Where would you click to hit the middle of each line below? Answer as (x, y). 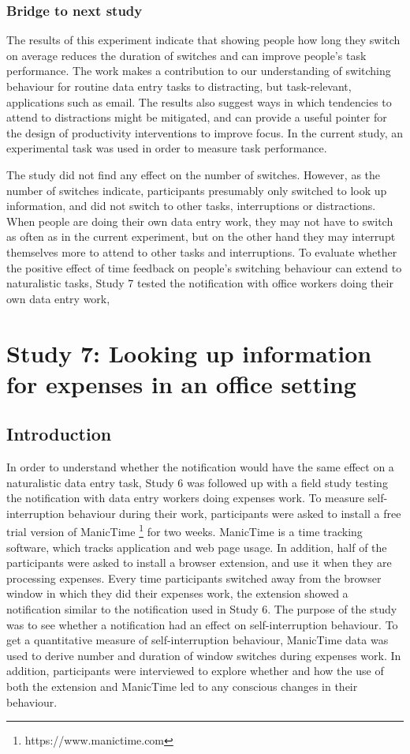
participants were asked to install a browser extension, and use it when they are (199, 563)
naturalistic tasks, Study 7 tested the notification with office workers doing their (200, 283)
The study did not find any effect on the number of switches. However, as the (194, 174)
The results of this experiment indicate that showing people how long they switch (203, 40)
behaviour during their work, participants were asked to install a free (235, 513)
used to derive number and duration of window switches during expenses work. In (204, 655)
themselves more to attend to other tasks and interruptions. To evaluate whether (202, 251)
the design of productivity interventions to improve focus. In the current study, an (205, 132)
